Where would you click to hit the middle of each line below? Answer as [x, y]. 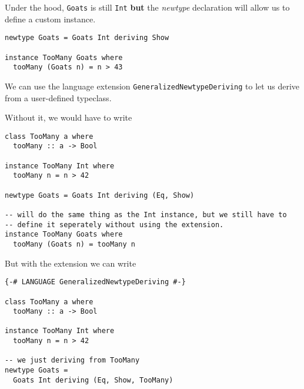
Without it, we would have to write [69, 117]
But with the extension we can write [71, 263]
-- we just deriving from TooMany [72, 360]
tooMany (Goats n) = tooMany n [74, 244]
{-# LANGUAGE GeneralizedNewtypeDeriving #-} [95, 282]
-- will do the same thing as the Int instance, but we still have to [146, 215]
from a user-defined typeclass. [58, 97]
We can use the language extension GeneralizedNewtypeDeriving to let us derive [152, 86]
